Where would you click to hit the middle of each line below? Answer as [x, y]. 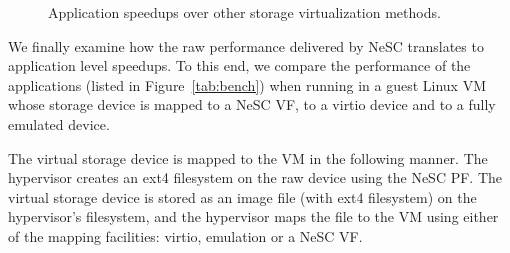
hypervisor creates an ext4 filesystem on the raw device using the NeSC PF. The [255, 177]
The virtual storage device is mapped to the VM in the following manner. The [248, 157]
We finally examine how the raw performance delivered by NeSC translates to [246, 45]
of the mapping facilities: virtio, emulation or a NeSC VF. [185, 235]
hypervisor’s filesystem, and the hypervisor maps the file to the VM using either [253, 216]
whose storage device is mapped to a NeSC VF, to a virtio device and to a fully [252, 104]
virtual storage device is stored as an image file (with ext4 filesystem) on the [242, 196]
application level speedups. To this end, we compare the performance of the [239, 65]
